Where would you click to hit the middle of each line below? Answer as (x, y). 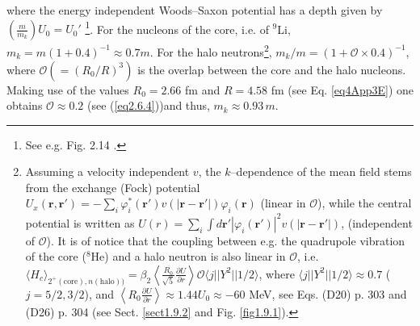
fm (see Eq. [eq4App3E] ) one (342, 89)
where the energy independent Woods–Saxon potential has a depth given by (195, 10)
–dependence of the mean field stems (321, 171)
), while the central (365, 203)
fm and (203, 89)
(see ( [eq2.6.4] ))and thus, (149, 105)
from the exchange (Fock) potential (113, 187)
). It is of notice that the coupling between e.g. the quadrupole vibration (226, 240)
